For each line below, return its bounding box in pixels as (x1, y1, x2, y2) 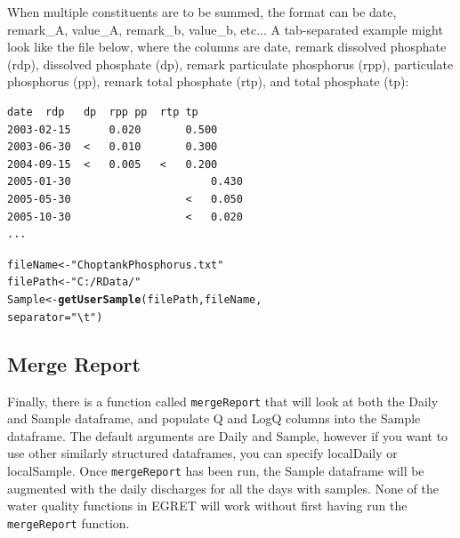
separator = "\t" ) (7, 310, 103, 324)
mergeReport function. (7, 513, 130, 532)
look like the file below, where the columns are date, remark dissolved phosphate (7, 37, 447, 56)
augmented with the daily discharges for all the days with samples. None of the (7, 478, 440, 497)
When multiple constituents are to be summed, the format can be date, (7, 3, 397, 20)
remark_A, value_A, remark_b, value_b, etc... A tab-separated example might (7, 20, 443, 38)
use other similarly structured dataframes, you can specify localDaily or (7, 444, 398, 462)
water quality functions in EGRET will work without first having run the (7, 496, 408, 515)
